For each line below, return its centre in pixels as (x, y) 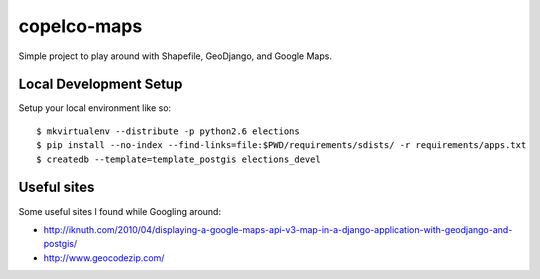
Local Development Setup (100, 84)
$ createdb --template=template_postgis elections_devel (179, 159)
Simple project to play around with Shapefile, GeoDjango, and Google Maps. (175, 56)
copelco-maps (80, 26)
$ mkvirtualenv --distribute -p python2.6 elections (168, 131)
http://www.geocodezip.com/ (104, 257)
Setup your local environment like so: (95, 108)
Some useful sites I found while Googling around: (120, 211)
